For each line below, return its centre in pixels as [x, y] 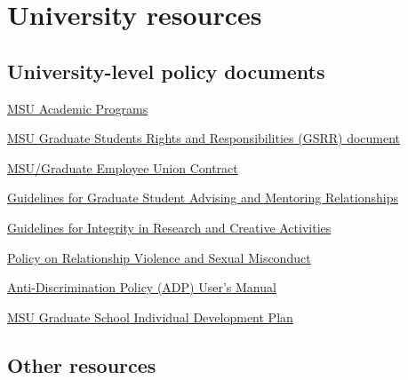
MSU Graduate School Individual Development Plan [150, 317]
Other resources [82, 364]
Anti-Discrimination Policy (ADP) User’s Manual [142, 287]
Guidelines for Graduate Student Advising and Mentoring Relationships [203, 198]
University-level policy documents [166, 71]
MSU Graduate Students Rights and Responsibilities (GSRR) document [204, 138]
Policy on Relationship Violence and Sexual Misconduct [159, 257]
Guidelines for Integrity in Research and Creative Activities [169, 227]
